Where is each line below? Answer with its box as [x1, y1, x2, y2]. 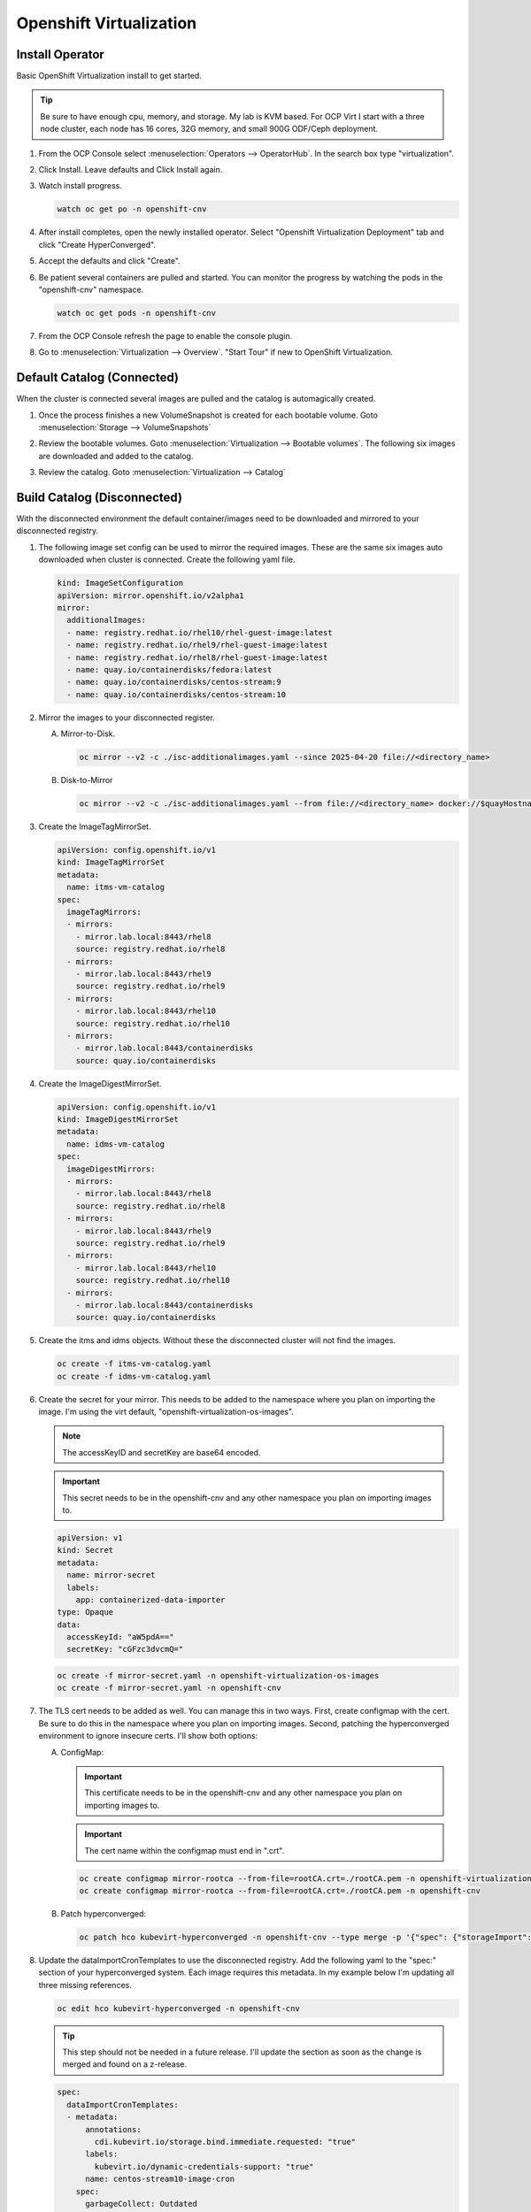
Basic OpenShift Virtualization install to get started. [16, 71, 203, 81]
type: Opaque [57, 1607, 114, 1617]
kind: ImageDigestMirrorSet [57, 1115, 179, 1125]
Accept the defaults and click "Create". [38, 256, 181, 266]
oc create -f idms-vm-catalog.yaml [57, 1371, 212, 1381]
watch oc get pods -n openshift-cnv [57, 308, 217, 318]
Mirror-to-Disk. [60, 728, 115, 739]
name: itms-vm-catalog [66, 882, 165, 893]
